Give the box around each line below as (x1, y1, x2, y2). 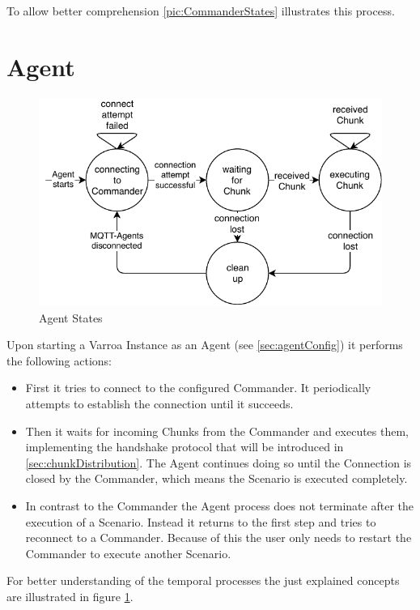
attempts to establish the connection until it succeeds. (25, 395, 294, 412)
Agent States (39, 309, 103, 326)
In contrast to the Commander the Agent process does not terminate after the (25, 497, 414, 514)
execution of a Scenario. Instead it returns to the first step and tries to (25, 513, 376, 530)
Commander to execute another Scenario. (25, 544, 231, 561)
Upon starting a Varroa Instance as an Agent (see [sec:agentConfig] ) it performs (6, 336, 403, 353)
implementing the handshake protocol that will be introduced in (25, 438, 344, 455)
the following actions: (6, 352, 112, 369)
